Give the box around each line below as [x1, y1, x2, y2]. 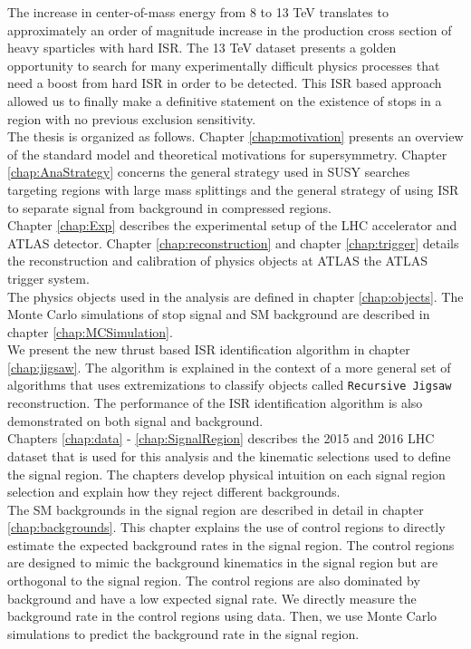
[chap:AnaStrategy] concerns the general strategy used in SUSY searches [7, 162, 410, 181]
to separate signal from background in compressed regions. [7, 198, 332, 217]
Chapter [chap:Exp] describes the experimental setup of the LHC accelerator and [7, 216, 457, 235]
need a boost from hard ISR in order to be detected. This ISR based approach [7, 73, 442, 92]
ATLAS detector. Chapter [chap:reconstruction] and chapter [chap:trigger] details [7, 233, 459, 252]
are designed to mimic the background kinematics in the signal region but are [7, 553, 438, 572]
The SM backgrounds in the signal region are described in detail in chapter [7, 499, 424, 518]
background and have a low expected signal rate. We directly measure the [7, 588, 417, 607]
